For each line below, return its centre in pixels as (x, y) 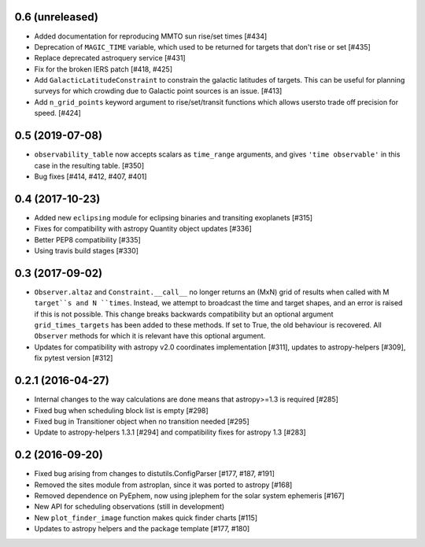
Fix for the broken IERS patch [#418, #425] (103, 69)
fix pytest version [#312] (74, 358)
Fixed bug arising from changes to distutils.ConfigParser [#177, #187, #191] (155, 474)
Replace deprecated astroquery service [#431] (110, 58)
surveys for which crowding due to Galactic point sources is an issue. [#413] (158, 91)
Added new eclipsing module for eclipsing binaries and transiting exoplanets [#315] (174, 217)
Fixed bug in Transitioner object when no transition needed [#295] (142, 421)
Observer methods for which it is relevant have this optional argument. (150, 336)
